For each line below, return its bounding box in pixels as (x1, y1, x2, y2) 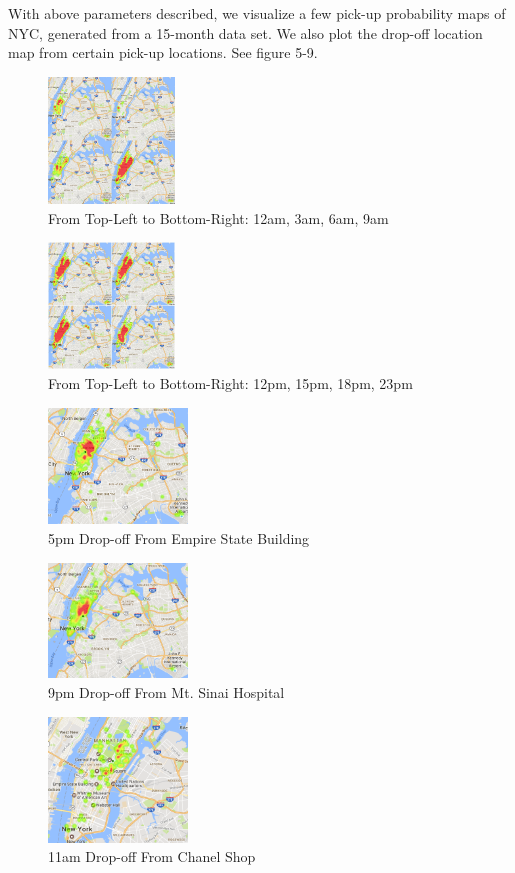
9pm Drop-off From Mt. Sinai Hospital (48, 682, 285, 703)
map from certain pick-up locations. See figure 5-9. (8, 42, 318, 63)
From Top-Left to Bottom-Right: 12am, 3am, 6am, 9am (48, 207, 389, 228)
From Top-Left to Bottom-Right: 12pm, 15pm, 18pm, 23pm (48, 372, 413, 393)
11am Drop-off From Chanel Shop (48, 846, 256, 867)
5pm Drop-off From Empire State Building (48, 528, 310, 549)
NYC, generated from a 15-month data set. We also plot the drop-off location (8, 22, 483, 43)
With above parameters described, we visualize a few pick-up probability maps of (8, 3, 506, 23)
